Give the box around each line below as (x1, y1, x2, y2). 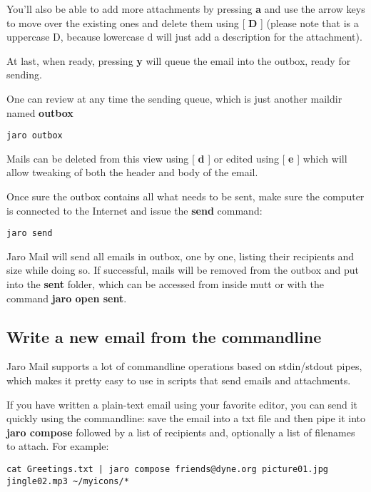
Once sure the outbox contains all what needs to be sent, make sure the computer (6, 189, 365, 203)
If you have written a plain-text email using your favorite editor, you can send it (6, 396, 357, 411)
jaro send (6, 228, 53, 239)
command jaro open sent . (6, 290, 127, 305)
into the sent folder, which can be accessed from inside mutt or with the (6, 277, 324, 292)
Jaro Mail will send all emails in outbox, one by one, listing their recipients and (6, 248, 355, 263)
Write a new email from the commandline (6, 325, 322, 347)
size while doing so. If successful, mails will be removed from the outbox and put (6, 262, 360, 277)
